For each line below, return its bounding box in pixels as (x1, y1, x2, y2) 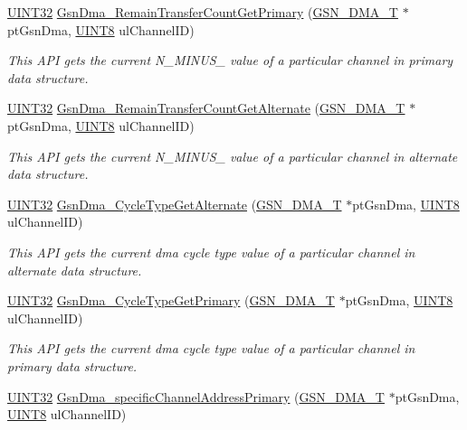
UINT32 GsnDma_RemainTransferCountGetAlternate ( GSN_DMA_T (7, 98, 405, 117)
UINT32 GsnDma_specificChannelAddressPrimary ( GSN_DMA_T (7, 387, 385, 406)
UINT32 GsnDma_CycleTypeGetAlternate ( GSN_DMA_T (7, 194, 342, 213)
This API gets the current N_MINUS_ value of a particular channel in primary (7, 51, 453, 70)
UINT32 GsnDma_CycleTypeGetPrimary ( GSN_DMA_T (7, 291, 335, 310)
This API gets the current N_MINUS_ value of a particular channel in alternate (7, 146, 458, 165)
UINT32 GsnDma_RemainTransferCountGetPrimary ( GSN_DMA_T (7, 3, 398, 21)
